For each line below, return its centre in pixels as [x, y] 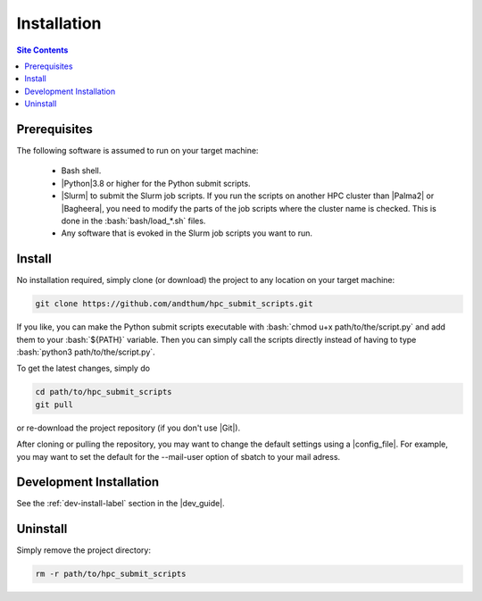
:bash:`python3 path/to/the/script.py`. [86, 352]
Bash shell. [81, 171]
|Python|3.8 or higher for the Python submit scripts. [156, 183]
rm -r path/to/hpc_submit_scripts [111, 574]
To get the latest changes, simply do [83, 368]
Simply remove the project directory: [84, 550]
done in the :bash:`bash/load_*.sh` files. [133, 221]
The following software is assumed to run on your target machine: [137, 151]
